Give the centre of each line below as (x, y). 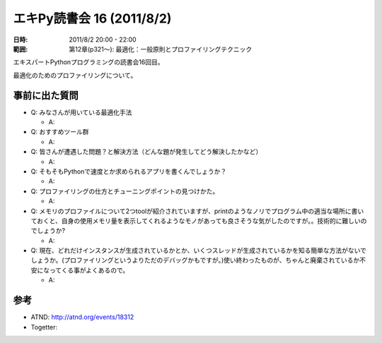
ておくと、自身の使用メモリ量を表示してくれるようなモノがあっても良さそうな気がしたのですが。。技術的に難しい (196, 221)
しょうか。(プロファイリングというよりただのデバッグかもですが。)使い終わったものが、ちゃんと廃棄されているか (195, 260)
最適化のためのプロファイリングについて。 (75, 75)
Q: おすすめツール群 (60, 132)
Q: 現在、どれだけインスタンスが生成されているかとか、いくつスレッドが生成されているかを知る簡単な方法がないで (199, 251)
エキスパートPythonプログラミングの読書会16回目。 (88, 62)
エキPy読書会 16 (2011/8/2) (92, 18)
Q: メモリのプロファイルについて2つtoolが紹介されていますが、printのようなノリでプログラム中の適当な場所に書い (197, 211)
